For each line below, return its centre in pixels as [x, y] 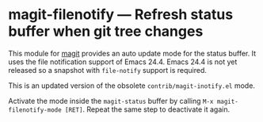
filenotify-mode [35, 110]
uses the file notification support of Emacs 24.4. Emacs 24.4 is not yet [123, 62]
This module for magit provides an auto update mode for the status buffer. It [132, 53]
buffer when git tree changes [106, 31]
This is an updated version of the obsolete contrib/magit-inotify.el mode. [132, 86]
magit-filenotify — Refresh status [121, 15]
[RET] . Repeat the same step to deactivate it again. [147, 109]
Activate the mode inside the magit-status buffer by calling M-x [111, 101]
